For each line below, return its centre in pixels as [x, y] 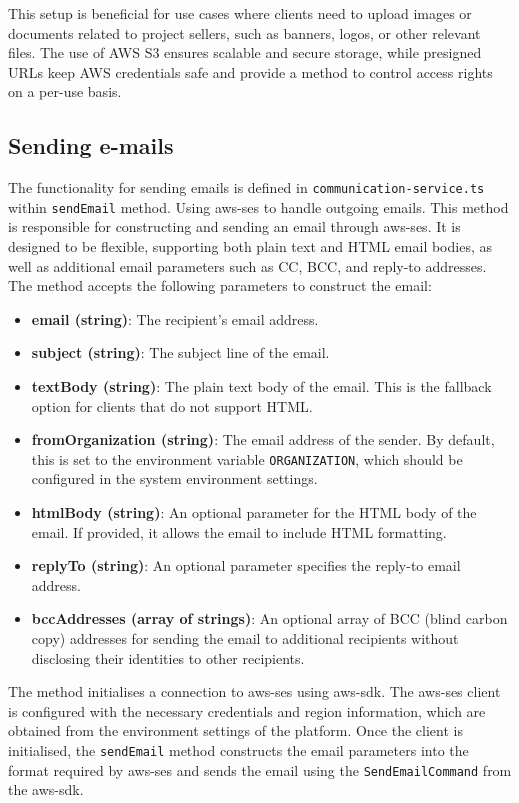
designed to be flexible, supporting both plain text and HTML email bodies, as [250, 246]
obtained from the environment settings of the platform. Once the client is [235, 730]
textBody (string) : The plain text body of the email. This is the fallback [261, 386]
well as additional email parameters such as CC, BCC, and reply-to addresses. [247, 265]
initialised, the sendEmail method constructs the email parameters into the [238, 750]
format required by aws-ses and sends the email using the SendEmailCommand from [260, 769]
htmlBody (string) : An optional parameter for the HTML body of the [254, 512]
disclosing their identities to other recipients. [168, 657]
